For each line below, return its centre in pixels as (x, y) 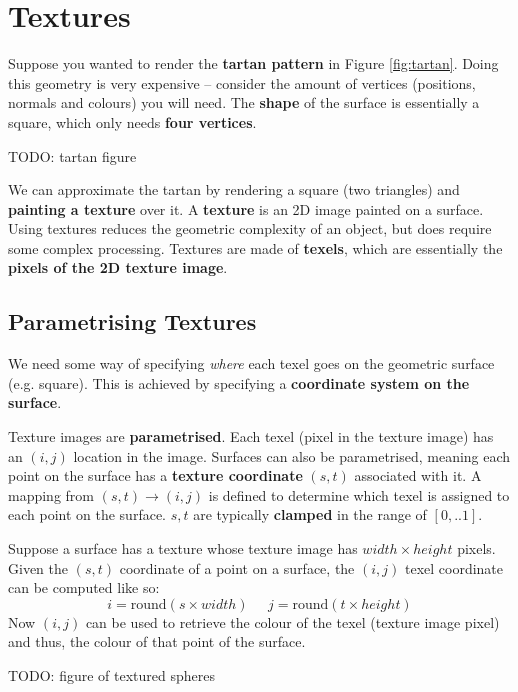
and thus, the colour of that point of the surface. (157, 641)
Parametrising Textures (132, 321)
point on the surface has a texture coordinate (155, 475)
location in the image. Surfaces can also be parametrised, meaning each (292, 455)
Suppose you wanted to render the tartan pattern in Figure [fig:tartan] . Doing (253, 63)
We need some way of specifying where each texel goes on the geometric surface (251, 363)
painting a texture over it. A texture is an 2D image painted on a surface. (246, 208)
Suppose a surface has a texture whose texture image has (183, 548)
